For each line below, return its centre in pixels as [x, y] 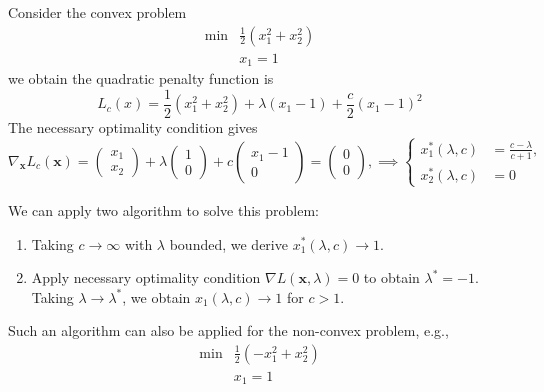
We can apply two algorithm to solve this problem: [163, 209]
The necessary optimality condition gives [133, 126]
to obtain [391, 277]
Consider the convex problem [97, 12]
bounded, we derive [228, 243]
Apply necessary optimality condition [146, 277]
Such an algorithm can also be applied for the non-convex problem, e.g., [228, 330]
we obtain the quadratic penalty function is [141, 78]
